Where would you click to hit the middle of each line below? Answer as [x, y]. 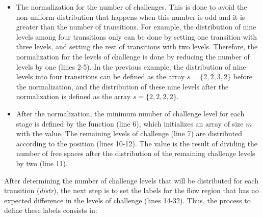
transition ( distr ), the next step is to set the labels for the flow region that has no [131, 190]
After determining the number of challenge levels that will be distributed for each [131, 180]
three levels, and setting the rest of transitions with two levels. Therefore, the [137, 46]
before [243, 76]
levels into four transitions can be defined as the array [100, 76]
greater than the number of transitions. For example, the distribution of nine [136, 27]
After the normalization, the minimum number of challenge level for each [130, 113]
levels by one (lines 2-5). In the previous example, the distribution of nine [131, 66]
